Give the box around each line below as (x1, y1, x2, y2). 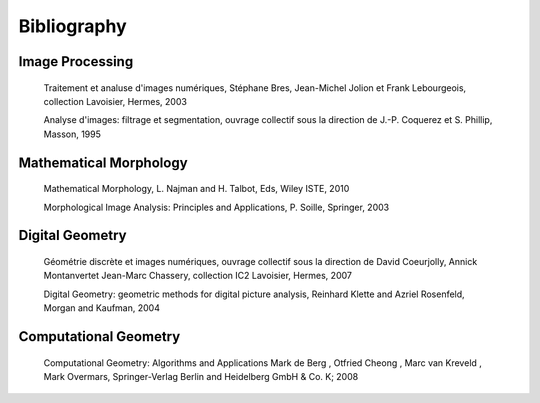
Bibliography (18, 15, 127, 37)
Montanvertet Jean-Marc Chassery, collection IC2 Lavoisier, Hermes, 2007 (43, 270, 352, 282)
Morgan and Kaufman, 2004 (43, 302, 160, 314)
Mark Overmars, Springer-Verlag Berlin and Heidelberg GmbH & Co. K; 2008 (43, 370, 359, 382)
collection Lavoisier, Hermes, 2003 (43, 95, 187, 107)
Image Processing (18, 53, 134, 70)
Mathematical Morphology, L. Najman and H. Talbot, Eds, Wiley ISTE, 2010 (43, 183, 350, 195)
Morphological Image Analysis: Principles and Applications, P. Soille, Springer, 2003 (43, 201, 390, 213)
